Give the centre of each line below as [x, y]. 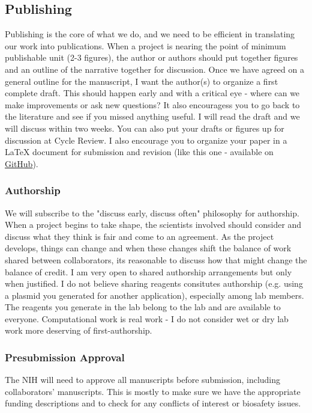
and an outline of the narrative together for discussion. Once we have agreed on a [154, 69]
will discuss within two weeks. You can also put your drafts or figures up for [145, 128]
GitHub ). [22, 163]
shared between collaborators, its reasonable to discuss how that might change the [156, 259]
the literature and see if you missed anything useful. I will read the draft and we [152, 116]
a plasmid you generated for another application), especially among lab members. [154, 295]
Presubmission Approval [65, 357]
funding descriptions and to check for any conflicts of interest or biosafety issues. [153, 403]
